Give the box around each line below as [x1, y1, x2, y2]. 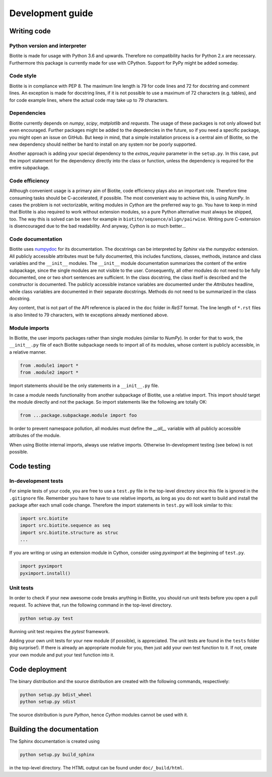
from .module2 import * [20, 370, 79, 375]
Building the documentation [9, 725, 99, 734]
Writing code [9, 27, 51, 35]
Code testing [9, 462, 51, 470]
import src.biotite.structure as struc [20, 530, 118, 535]
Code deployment [9, 665, 67, 674]
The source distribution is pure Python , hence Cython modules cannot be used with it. [9, 712, 188, 718]
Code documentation [9, 235, 62, 242]
